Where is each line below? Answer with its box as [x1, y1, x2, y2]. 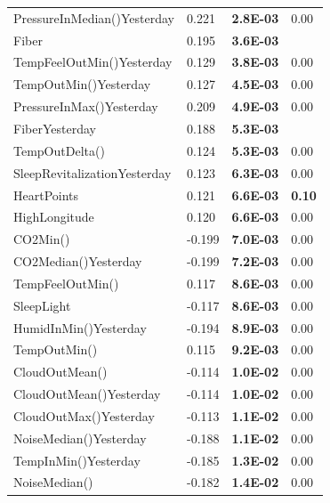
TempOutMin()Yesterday [13, 75, 151, 93]
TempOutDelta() [13, 141, 105, 159]
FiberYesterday [13, 118, 96, 137]
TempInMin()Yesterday [13, 450, 141, 469]
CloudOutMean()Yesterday [13, 385, 161, 403]
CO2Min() [13, 230, 70, 248]
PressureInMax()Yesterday [13, 97, 158, 116]
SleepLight [13, 296, 71, 314]
